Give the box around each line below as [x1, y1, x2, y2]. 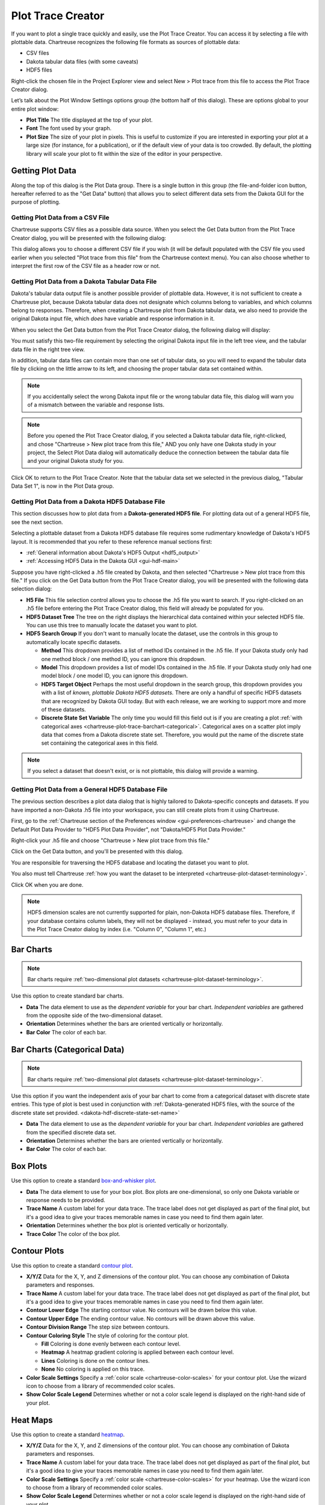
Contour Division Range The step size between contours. [26, 1323, 170, 1330]
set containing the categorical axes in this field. [41, 739, 159, 746]
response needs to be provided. [26, 1197, 105, 1204]
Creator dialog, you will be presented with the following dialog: [11, 234, 167, 241]
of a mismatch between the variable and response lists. [27, 401, 165, 409]
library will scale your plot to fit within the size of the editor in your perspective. [26, 150, 223, 157]
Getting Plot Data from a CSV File [11, 214, 110, 222]
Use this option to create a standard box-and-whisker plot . [11, 1177, 156, 1184]
